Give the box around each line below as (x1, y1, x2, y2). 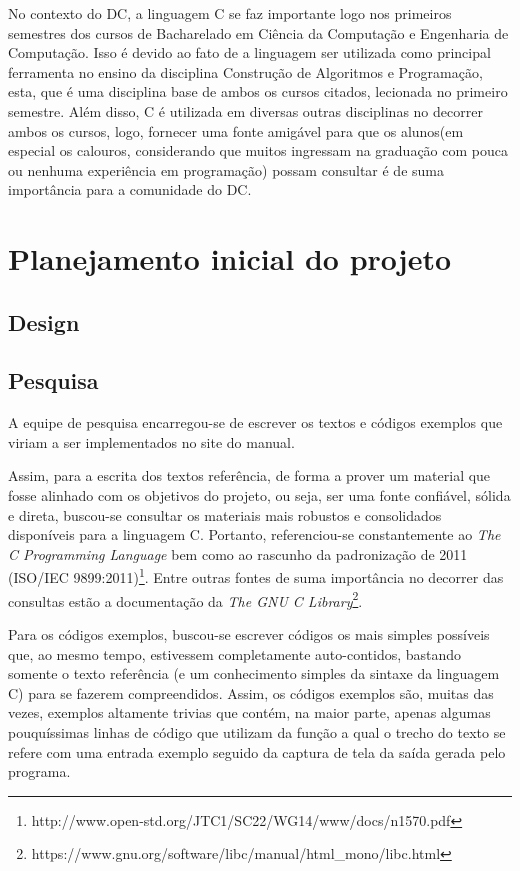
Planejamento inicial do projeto (8, 238, 452, 279)
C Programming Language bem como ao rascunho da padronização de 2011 (8, 543, 468, 564)
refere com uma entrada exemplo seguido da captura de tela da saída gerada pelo (8, 741, 506, 762)
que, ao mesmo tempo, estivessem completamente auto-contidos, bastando (8, 643, 462, 664)
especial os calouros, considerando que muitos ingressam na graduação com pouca (8, 140, 508, 161)
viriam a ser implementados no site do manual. (8, 431, 295, 452)
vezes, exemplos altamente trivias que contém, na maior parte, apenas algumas (8, 702, 491, 723)
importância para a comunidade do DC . (8, 179, 252, 200)
